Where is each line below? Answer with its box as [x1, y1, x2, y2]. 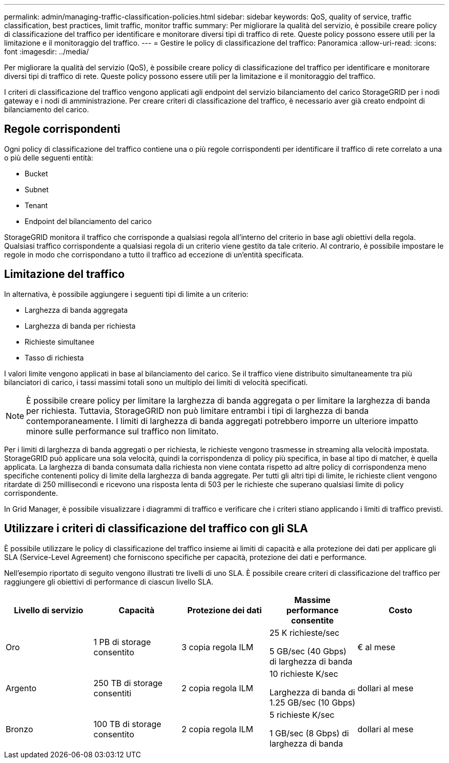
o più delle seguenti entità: [4, 153, 93, 162]
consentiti [93, 688, 132, 698]
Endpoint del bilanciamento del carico [25, 216, 152, 226]
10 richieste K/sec [269, 668, 338, 679]
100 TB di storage [93, 718, 161, 729]
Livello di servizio [14, 605, 84, 615]
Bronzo [6, 724, 33, 734]
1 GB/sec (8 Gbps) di [269, 728, 349, 738]
